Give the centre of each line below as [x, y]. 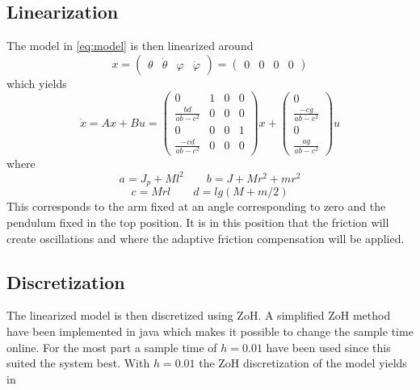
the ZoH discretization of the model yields [303, 363]
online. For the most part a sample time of [112, 347]
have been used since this [328, 347]
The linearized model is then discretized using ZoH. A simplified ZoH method [199, 315]
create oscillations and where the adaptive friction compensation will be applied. [206, 238]
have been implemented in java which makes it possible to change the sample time [210, 331]
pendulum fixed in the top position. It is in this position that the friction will [198, 222]
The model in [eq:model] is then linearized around [130, 46]
